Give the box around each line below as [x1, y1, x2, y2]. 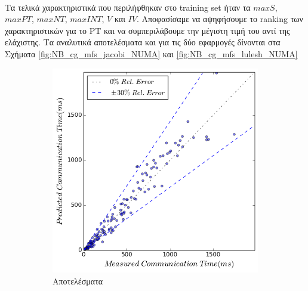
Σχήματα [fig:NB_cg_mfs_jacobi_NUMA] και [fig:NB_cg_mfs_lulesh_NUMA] [5, 47, 298, 60]
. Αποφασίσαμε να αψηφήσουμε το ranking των [136, 13, 303, 25]
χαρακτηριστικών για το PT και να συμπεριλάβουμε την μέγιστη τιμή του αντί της [5, 24, 290, 36]
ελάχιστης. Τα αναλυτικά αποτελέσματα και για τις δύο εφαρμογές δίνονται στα [5, 36, 281, 48]
